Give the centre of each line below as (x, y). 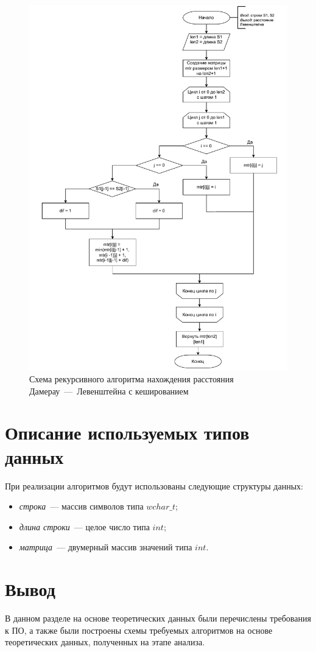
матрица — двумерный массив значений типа (106, 547)
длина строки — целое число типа (84, 526)
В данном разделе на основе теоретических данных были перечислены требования (158, 618)
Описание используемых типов (127, 433)
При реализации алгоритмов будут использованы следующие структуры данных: (154, 485)
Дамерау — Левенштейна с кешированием (109, 391)
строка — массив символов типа (81, 506)
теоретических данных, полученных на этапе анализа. (105, 642)
